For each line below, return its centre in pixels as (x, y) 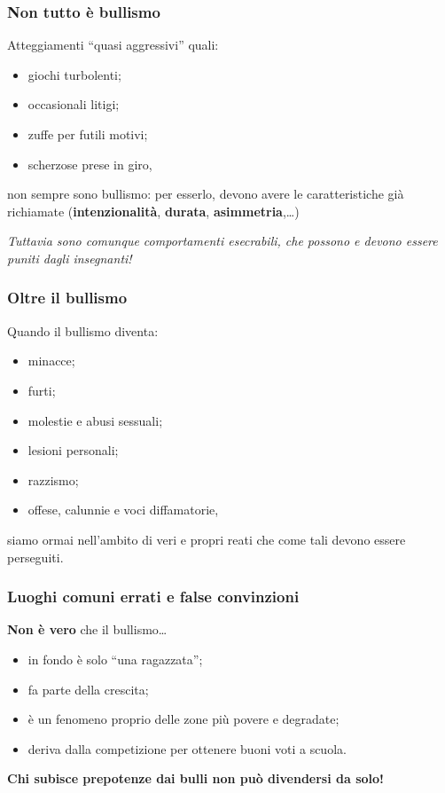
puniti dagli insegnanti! (70, 258)
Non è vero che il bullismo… (87, 629)
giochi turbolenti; (74, 74)
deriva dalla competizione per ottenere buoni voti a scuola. (187, 748)
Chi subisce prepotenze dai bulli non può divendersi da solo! (195, 778)
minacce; (51, 361)
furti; (42, 390)
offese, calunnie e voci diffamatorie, (123, 510)
